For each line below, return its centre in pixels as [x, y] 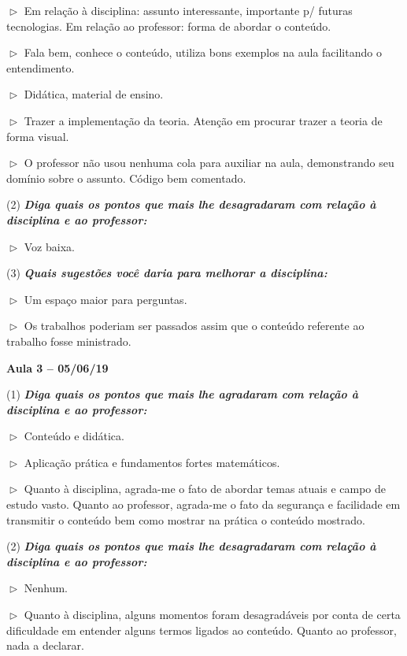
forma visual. [38, 136]
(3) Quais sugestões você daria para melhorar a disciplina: [167, 273]
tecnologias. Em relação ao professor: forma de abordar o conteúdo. [169, 26]
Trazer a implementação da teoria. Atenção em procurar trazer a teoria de [203, 120]
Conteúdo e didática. [74, 436]
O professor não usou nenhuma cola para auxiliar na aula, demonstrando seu [209, 163]
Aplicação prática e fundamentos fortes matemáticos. [152, 462]
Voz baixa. [49, 246]
